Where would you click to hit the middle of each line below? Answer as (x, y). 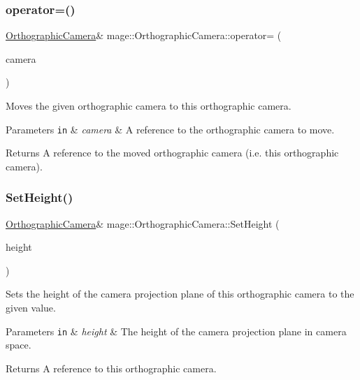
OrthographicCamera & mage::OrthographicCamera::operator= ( (144, 35)
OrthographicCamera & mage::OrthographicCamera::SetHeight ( (143, 223)
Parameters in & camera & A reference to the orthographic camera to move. (170, 129)
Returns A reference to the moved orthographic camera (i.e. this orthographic (172, 153)
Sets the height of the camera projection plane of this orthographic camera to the (180, 294)
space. (19, 345)
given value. (31, 308)
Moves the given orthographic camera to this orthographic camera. (149, 105)
